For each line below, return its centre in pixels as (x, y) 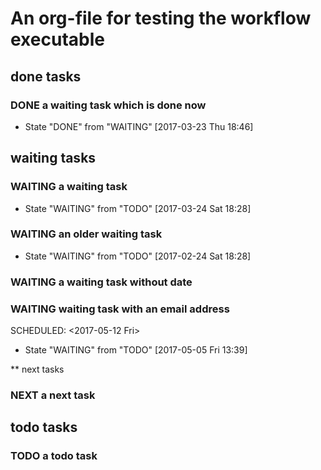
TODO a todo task (54, 456)
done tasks (46, 76)
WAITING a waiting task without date (101, 282)
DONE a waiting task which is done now (108, 105)
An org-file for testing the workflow (161, 18)
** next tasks (37, 369)
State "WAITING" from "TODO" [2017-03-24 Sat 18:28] (138, 208)
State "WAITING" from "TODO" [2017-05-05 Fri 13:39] (136, 350)
